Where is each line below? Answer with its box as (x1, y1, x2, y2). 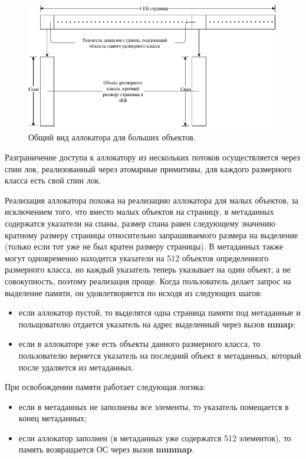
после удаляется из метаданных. (18, 360, 134, 373)
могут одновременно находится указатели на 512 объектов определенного (5, 251, 269, 264)
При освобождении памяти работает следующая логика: (5, 381, 206, 393)
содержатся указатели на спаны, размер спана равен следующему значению (5, 217, 276, 229)
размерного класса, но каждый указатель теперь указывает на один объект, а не (5, 263, 291, 276)
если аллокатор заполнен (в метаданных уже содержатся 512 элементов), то (18, 431, 291, 444)
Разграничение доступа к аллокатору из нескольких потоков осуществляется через (5, 151, 300, 163)
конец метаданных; (18, 412, 87, 424)
